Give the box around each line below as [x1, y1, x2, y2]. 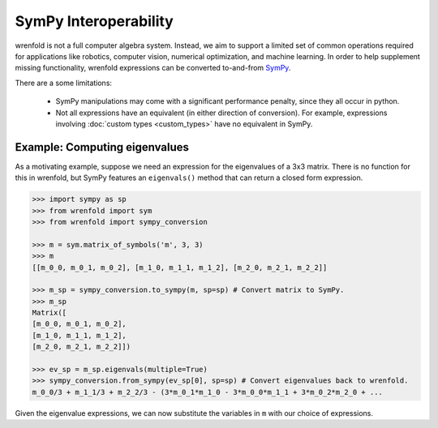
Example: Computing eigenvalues [15, 140, 190, 154]
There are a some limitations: [15, 78, 113, 88]
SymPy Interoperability [15, 12, 174, 30]
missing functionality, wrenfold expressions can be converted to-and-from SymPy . [15, 63, 291, 73]
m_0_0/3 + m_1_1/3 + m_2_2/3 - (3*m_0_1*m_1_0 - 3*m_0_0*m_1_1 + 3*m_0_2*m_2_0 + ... [32, 387, 383, 396]
